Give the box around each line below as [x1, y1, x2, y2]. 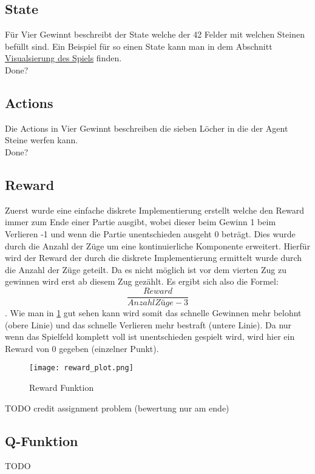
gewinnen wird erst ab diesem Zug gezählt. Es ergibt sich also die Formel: [5, 275, 279, 288]
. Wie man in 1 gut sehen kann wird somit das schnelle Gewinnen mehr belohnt [5, 306, 302, 319]
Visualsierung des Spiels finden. [5, 52, 122, 64]
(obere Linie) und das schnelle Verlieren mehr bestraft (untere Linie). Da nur [5, 318, 292, 331]
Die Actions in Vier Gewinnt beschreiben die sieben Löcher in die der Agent [5, 121, 288, 134]
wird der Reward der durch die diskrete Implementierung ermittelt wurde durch [5, 251, 302, 264]
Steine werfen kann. [5, 134, 78, 146]
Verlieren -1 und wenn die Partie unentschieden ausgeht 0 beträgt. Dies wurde [5, 227, 296, 240]
